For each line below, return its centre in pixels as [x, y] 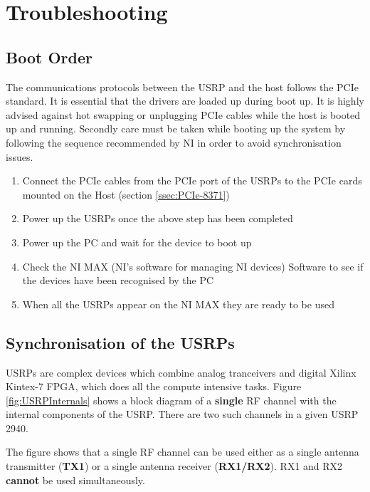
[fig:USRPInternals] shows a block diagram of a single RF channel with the [171, 400]
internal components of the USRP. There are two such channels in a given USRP [182, 414]
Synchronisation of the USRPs [120, 342]
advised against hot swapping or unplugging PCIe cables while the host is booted [183, 114]
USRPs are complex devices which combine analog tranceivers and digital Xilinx [181, 372]
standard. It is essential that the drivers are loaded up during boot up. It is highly [185, 101]
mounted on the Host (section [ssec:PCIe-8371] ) [126, 194]
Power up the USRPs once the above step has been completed [158, 218]
